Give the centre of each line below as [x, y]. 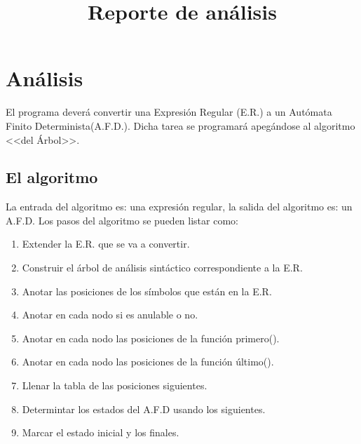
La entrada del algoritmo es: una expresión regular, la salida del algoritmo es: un [179, 207]
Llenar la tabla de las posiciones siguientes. [115, 385]
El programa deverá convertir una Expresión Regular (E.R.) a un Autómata [169, 112]
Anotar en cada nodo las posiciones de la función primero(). [151, 338]
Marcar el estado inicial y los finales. [101, 432]
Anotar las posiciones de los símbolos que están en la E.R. [147, 291]
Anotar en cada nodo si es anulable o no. [110, 315]
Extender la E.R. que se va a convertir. [106, 244]
